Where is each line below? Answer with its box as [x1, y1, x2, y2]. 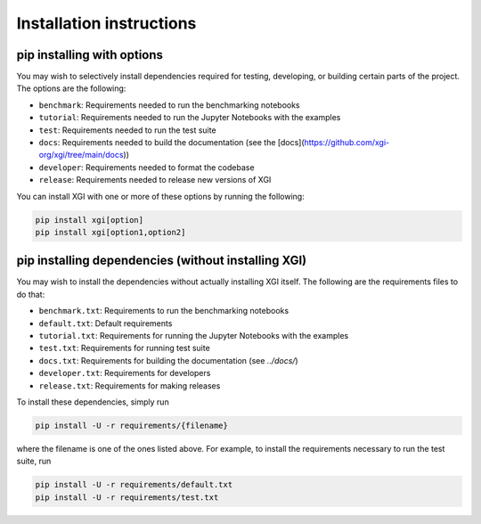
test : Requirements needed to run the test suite [38, 125, 217, 135]
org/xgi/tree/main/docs [38, 150, 124, 160]
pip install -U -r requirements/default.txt [35, 479, 233, 490]
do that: [16, 289, 45, 299]
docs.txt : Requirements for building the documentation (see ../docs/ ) [38, 355, 298, 365]
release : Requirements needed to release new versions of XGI [38, 175, 272, 185]
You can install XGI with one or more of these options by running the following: [16, 191, 305, 201]
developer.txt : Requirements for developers [38, 368, 211, 379]
